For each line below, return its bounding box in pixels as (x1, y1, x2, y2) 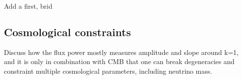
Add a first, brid (4, 1, 52, 11)
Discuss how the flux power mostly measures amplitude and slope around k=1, (4, 47, 239, 57)
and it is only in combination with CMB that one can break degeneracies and (4, 56, 235, 66)
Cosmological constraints (4, 24, 131, 39)
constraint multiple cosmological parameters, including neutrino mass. (4, 66, 212, 76)
